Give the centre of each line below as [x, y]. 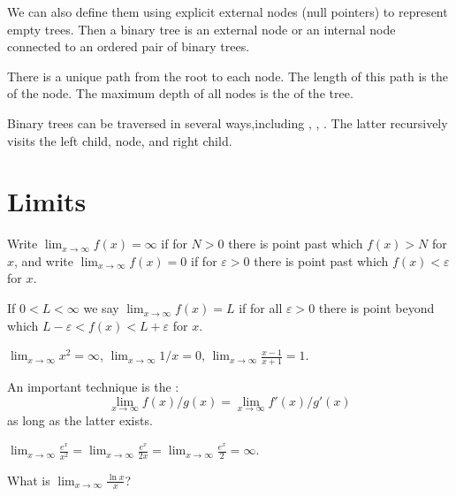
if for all [261, 308]
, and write [44, 260]
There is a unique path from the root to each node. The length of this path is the [228, 76]
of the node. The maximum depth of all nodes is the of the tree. [180, 93]
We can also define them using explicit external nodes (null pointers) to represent [228, 11]
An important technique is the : [93, 387]
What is [29, 480]
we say [101, 308]
